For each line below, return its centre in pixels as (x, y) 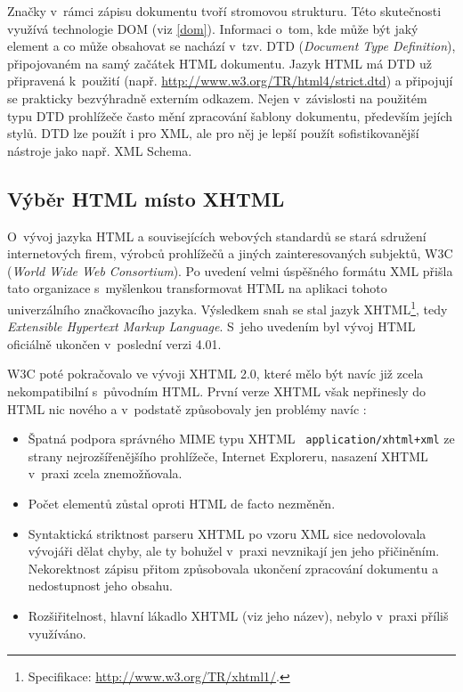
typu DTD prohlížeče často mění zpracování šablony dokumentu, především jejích (230, 115)
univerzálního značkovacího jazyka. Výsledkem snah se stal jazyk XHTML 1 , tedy (227, 307)
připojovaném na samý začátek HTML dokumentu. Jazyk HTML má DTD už (220, 63)
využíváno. (57, 633)
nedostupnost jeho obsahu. (100, 586)
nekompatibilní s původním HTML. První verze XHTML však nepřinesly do (216, 391)
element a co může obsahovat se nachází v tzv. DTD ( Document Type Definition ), (231, 46)
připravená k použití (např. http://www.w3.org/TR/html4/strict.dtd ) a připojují (230, 81)
